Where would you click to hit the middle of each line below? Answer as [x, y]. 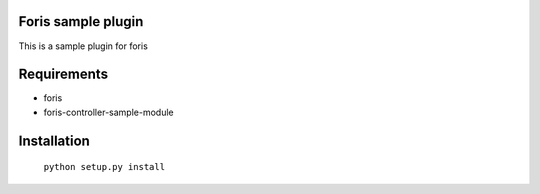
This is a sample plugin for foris [83, 46]
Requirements [63, 74]
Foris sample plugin [81, 21]
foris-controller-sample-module [108, 112]
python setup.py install [104, 167]
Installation [54, 140]
